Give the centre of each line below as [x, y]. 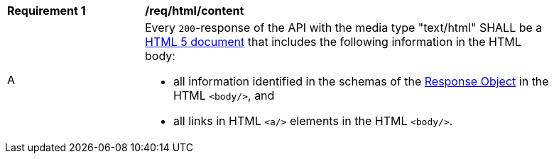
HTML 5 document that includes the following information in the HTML [333, 42]
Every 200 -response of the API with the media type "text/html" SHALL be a [344, 28]
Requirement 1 [47, 11]
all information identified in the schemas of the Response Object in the [361, 81]
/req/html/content [195, 11]
